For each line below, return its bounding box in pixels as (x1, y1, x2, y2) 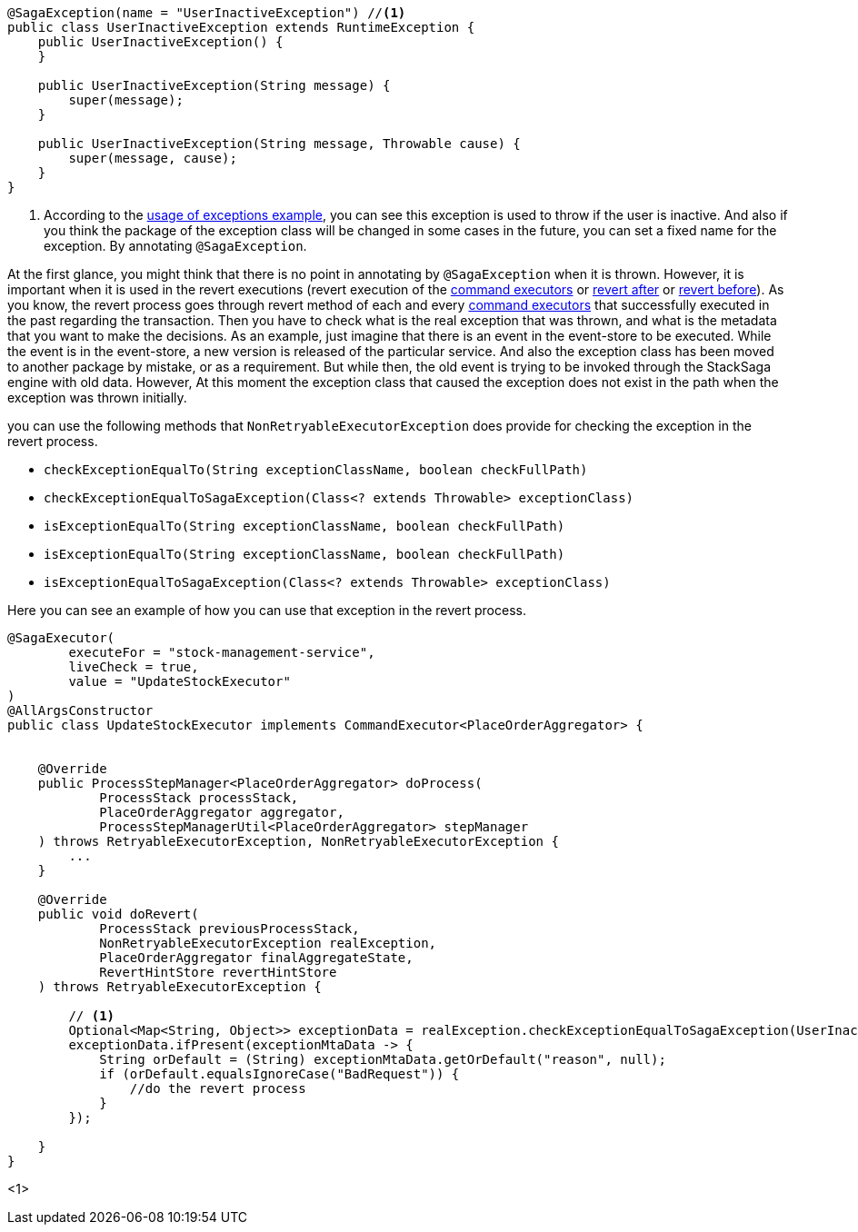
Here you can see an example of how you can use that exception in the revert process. (7, 602, 526, 618)
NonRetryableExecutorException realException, (99, 936, 437, 950)
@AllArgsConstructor (7, 703, 154, 718)
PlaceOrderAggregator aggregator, (99, 805, 344, 820)
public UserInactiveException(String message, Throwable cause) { (37, 136, 521, 151)
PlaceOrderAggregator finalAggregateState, (99, 950, 414, 965)
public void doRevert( (37, 907, 199, 921)
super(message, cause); (68, 151, 237, 165)
